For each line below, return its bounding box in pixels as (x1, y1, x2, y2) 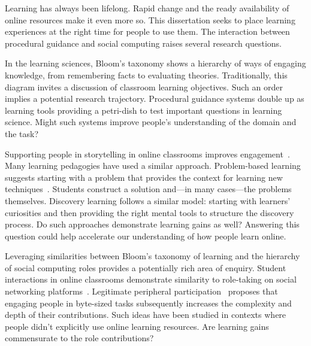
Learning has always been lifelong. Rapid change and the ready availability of (5, 2, 289, 14)
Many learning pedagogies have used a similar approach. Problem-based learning (5, 159, 301, 172)
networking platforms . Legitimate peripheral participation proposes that (5, 285, 278, 298)
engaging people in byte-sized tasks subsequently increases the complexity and (5, 296, 292, 309)
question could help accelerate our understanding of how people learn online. (5, 229, 286, 242)
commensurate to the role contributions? (5, 332, 154, 344)
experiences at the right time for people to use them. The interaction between (5, 25, 290, 38)
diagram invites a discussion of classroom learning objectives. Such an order (5, 80, 283, 93)
